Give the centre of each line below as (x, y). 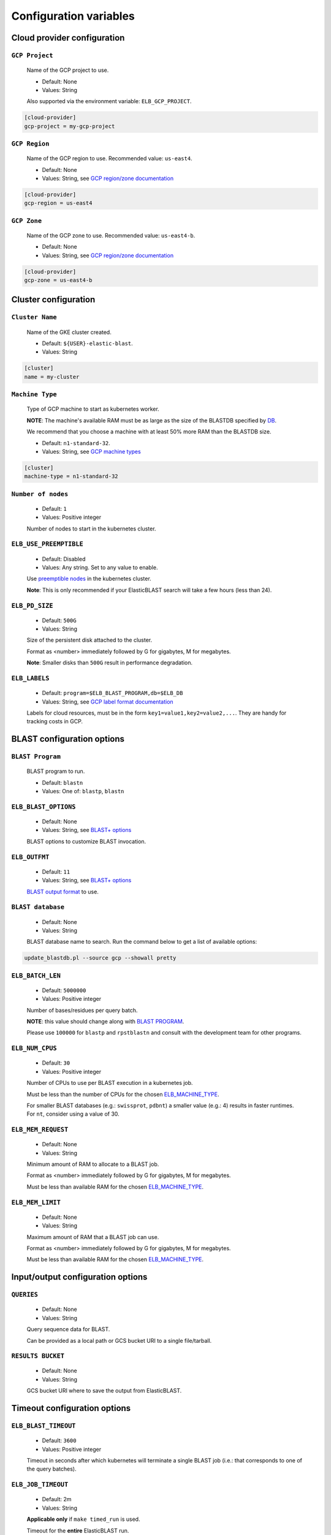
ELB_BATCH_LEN (36, 975)
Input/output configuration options (79, 1277)
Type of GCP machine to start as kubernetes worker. (93, 409)
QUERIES (25, 1295)
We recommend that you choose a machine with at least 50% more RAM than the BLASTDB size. (149, 432)
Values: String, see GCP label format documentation (108, 701)
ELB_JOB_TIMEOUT (40, 1485)
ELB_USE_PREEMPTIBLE (48, 544)
